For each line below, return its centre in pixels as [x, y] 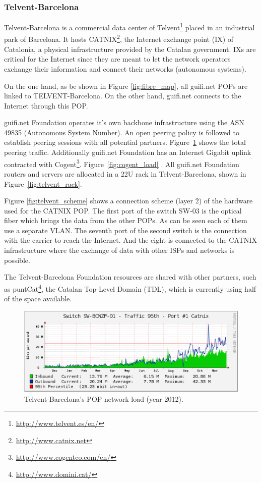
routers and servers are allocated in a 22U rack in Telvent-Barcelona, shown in [125, 173]
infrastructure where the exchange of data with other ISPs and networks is [119, 250]
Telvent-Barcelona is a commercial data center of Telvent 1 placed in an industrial [129, 26]
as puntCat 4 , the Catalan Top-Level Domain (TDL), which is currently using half [130, 288]
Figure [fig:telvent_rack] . [43, 183]
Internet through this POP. [46, 105]
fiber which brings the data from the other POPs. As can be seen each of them [126, 220]
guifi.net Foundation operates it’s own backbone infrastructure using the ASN [124, 122]
